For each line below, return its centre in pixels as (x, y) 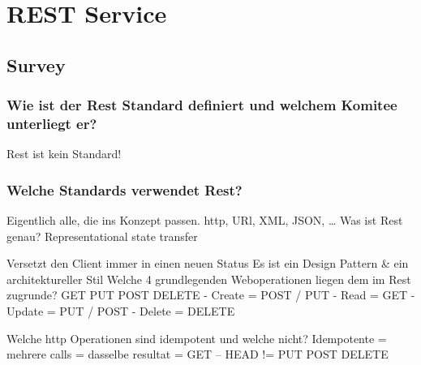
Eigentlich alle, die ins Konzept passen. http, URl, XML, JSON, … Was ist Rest (205, 220)
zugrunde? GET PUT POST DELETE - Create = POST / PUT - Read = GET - (211, 295)
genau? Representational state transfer (102, 236)
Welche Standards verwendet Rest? (125, 189)
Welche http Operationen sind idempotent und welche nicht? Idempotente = (197, 338)
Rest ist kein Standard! (64, 154)
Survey (36, 64)
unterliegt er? (52, 123)
